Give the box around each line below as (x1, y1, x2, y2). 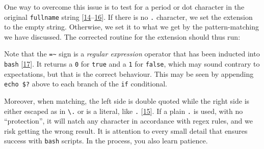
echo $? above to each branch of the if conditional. (4, 78, 168, 89)
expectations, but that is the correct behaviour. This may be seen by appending (4, 68, 254, 79)
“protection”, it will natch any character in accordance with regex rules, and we (4, 115, 253, 126)
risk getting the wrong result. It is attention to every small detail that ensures (4, 125, 248, 136)
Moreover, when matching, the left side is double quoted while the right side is (4, 96, 250, 106)
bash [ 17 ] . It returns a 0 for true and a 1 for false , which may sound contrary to (4, 58, 260, 69)
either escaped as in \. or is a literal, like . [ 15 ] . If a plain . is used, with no (4, 105, 243, 116)
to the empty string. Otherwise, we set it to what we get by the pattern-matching (4, 21, 259, 32)
